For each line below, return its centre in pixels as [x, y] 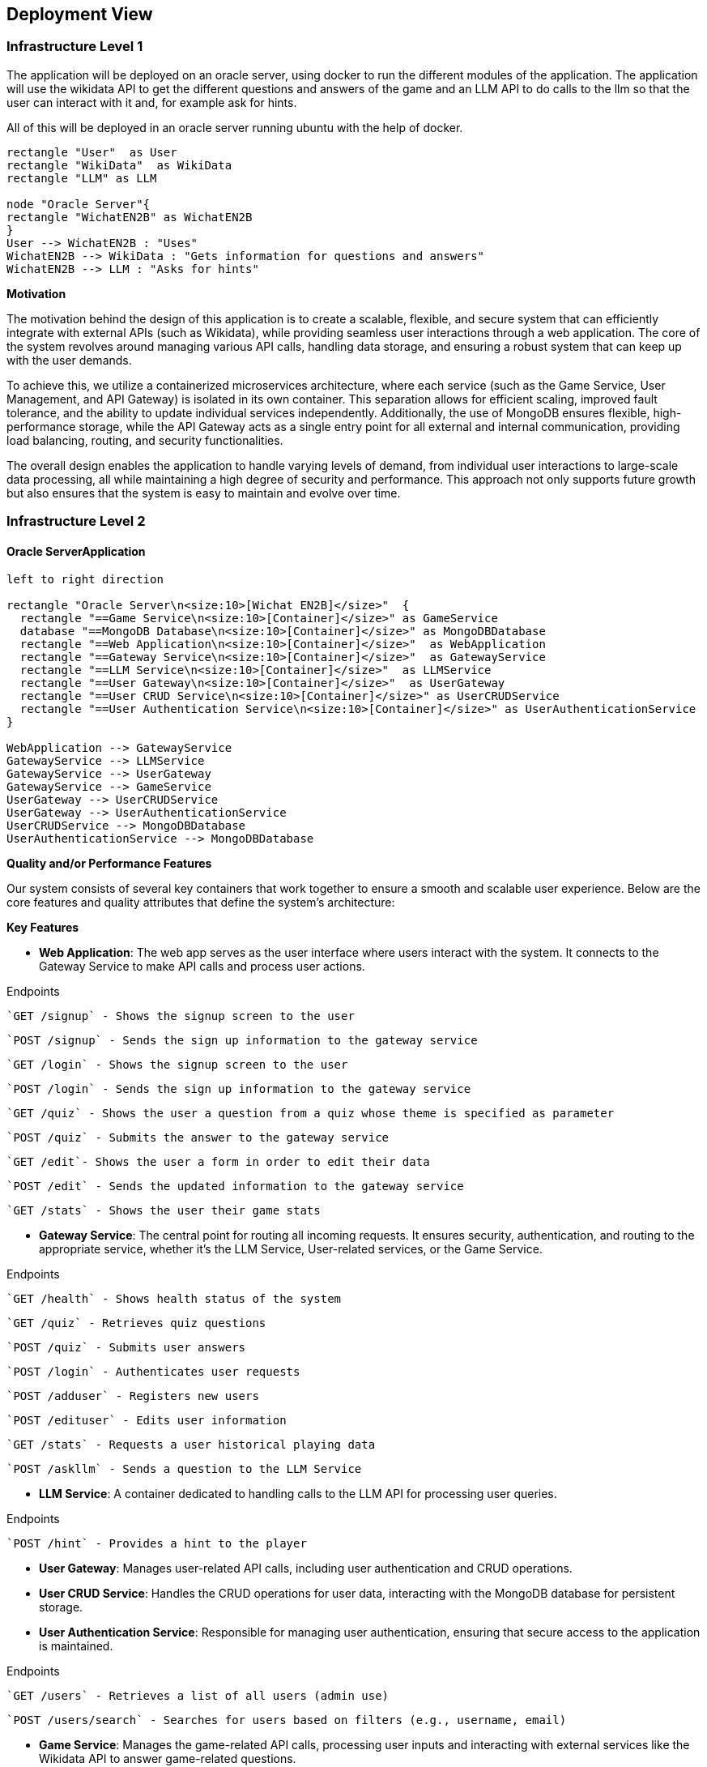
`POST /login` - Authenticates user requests [153, 1372]
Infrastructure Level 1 [75, 47]
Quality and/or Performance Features [109, 864]
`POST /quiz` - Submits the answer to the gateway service [198, 1138]
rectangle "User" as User [92, 152]
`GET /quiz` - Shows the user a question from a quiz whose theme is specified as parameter [311, 1114]
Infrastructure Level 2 [76, 521]
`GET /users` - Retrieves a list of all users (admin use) [198, 1696]
